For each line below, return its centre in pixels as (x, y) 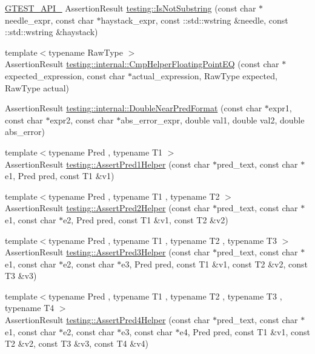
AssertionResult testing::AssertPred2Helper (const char (108, 208)
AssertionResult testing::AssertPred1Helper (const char (108, 164)
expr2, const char (82, 120)
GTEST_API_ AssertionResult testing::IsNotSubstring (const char (131, 8)
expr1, (280, 108)
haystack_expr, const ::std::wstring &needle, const (194, 20)
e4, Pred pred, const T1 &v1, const (245, 331)
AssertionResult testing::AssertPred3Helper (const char (108, 252)
